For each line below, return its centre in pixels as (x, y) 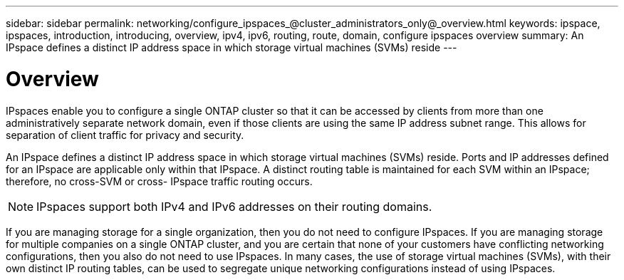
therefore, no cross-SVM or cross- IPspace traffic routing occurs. (159, 181)
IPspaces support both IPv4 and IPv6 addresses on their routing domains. (234, 206)
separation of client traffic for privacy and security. (125, 135)
